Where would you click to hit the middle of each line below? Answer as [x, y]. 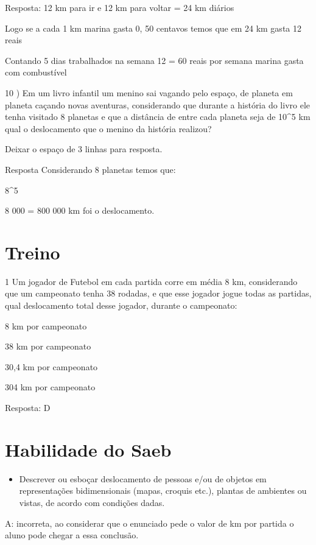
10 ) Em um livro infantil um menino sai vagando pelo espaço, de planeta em [149, 92]
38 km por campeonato [48, 346]
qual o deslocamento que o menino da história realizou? [108, 128]
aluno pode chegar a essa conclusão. [72, 535]
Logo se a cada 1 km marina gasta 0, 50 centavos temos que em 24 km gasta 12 [153, 28]
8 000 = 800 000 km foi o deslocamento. [80, 210]
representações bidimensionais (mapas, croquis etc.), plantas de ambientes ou [163, 490]
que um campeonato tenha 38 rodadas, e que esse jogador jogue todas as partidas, [158, 293]
